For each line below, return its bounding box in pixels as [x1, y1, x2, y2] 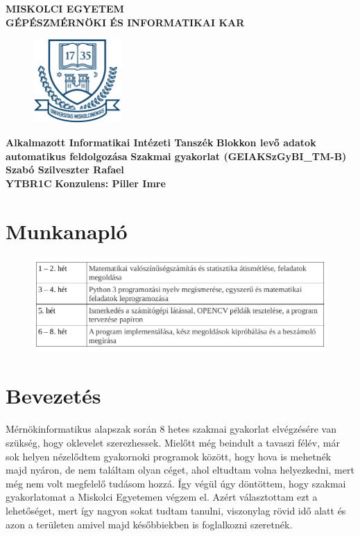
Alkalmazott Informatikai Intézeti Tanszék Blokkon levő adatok [6, 135, 316, 149]
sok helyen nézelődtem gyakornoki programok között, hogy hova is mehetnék [6, 449, 332, 463]
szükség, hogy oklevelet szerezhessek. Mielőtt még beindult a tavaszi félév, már [6, 435, 340, 449]
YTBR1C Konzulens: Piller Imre [6, 175, 166, 190]
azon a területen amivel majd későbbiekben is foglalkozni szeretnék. [6, 517, 293, 531]
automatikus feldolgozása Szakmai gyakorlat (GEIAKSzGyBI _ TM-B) [6, 148, 347, 163]
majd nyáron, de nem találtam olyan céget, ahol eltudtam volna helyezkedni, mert [6, 462, 354, 477]
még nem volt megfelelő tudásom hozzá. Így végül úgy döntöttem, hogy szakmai [6, 476, 346, 490]
